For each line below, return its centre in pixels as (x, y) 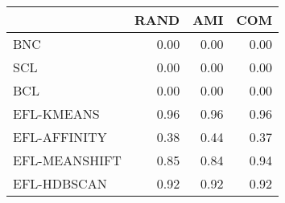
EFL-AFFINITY (60, 137)
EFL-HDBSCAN (60, 183)
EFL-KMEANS (56, 114)
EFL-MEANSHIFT (67, 160)
